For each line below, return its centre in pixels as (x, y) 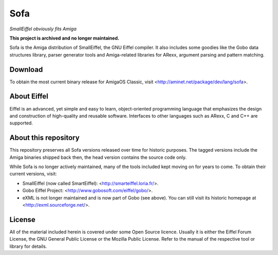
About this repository (45, 138)
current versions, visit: (33, 174)
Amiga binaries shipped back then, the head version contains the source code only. (98, 157)
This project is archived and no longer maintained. (64, 38)
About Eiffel (29, 96)
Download (26, 69)
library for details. (28, 246)
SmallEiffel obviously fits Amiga (43, 29)
